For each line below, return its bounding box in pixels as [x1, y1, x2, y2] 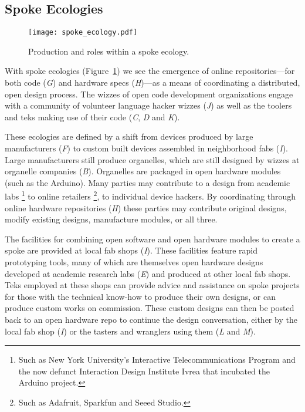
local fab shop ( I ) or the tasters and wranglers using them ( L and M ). [5, 325, 256, 337]
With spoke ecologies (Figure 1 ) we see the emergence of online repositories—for [5, 65, 295, 77]
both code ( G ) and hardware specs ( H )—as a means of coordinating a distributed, [5, 76, 300, 89]
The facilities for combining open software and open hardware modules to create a [5, 232, 300, 245]
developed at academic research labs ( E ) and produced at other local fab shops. [5, 267, 291, 279]
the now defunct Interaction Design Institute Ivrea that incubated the [18, 364, 270, 377]
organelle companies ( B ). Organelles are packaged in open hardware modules [5, 165, 281, 177]
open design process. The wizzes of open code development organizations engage [5, 87, 293, 100]
